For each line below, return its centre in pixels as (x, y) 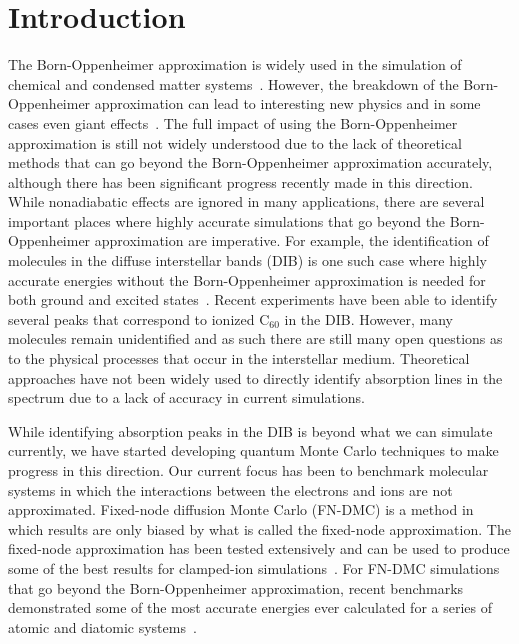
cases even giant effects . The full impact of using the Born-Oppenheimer (233, 122)
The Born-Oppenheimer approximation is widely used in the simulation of (235, 64)
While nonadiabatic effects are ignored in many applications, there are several (246, 201)
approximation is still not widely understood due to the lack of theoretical (235, 142)
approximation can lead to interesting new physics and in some (287, 103)
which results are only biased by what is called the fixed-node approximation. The (259, 528)
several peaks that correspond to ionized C (139, 318)
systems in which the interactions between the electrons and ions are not (230, 489)
